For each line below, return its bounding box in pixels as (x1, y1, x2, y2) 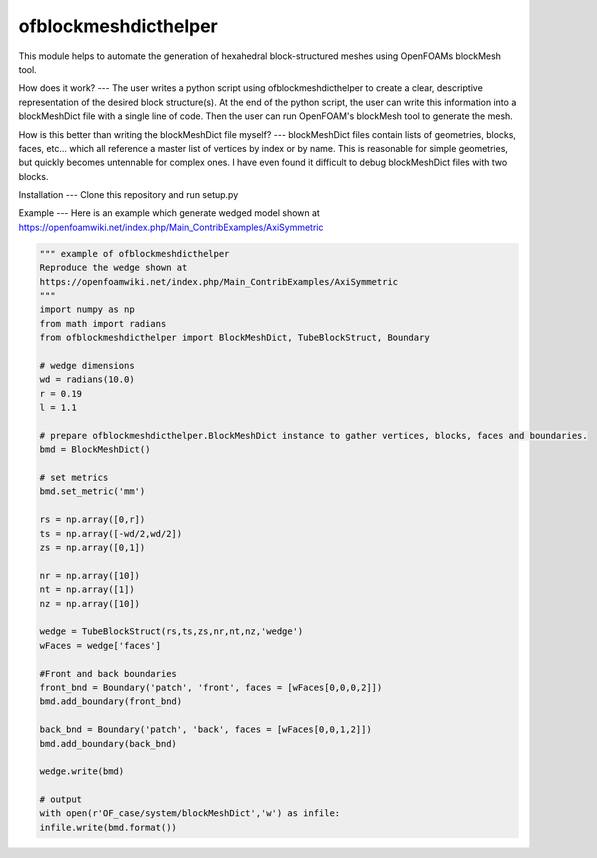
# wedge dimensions (39, 360, 135, 371)
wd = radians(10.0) (39, 374, 135, 385)
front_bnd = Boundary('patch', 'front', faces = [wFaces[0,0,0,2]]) (39, 681, 383, 693)
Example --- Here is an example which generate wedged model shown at (18, 207, 320, 219)
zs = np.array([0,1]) (39, 542, 146, 554)
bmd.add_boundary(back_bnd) (39, 738, 177, 749)
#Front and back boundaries (39, 668, 177, 679)
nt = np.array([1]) (39, 584, 135, 595)
